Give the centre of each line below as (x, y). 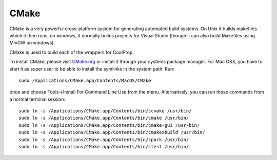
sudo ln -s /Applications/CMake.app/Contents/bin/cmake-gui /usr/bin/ (109, 125)
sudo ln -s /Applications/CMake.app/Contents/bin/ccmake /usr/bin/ (105, 111)
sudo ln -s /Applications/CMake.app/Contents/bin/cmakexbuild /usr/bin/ (112, 132)
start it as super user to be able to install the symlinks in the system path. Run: (92, 68)
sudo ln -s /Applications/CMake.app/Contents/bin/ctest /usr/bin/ (104, 147)
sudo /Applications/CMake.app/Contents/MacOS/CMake (85, 80)
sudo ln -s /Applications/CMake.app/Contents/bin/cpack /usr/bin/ (104, 140)
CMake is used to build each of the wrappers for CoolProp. (72, 52)
